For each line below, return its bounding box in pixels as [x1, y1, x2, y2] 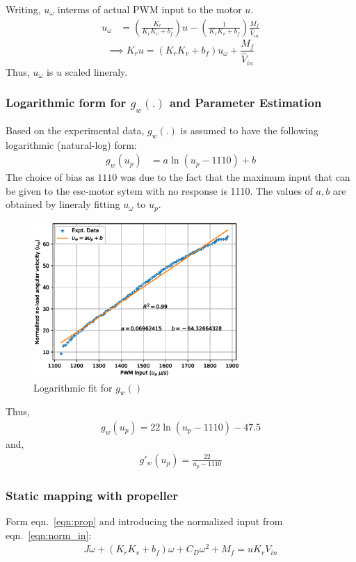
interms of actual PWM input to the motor [57, 2, 242, 16]
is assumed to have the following [180, 122, 318, 137]
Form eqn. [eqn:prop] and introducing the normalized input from [6, 514, 283, 529]
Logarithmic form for [6, 94, 127, 111]
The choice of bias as [6, 170, 95, 184]
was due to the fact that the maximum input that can [120, 170, 350, 184]
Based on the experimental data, [6, 122, 145, 137]
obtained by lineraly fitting [6, 197, 120, 211]
